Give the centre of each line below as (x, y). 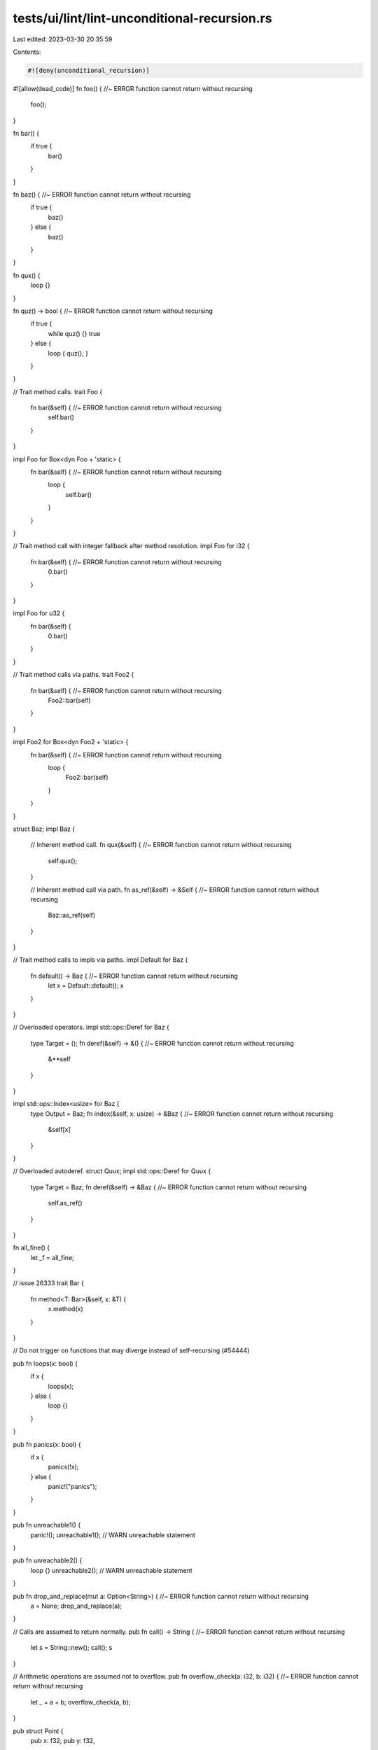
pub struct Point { (38, 1731)
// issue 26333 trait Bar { (48, 1283)
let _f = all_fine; (52, 1257)
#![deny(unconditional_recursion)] (89, 70)
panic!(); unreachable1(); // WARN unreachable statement (113, 1535)
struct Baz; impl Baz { (44, 829)
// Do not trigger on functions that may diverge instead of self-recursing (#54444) (131, 1350)
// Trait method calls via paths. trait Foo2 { (73, 675)
